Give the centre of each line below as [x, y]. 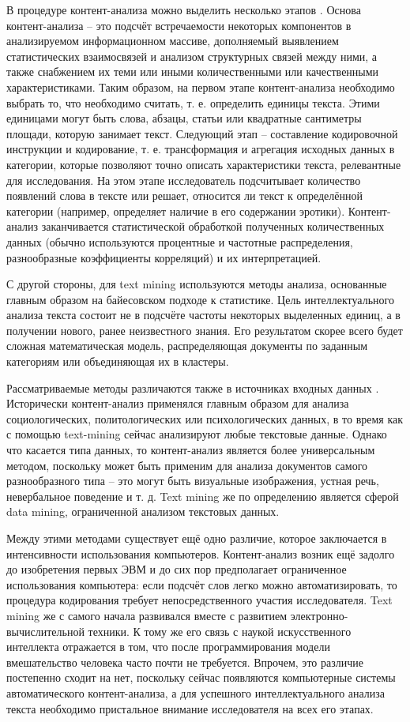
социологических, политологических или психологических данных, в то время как [205, 418]
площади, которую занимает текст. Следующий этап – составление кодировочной [202, 133]
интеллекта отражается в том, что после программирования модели [168, 647]
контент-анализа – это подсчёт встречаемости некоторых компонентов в [179, 25]
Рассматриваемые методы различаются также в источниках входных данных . [193, 387]
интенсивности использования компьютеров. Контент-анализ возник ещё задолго [201, 553]
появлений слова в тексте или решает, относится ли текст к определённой [184, 196]
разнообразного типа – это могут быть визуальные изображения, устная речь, [193, 481]
